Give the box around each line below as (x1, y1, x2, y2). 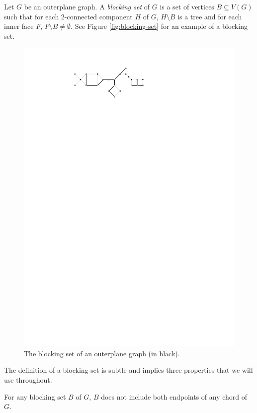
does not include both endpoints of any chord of (101, 391, 248, 402)
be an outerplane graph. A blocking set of (24, 1, 150, 11)
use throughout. (4, 375, 52, 385)
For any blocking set (4, 391, 66, 402)
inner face (4, 21, 34, 31)
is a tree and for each (177, 11, 242, 21)
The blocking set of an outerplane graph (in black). (24, 348, 180, 358)
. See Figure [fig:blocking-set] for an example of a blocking (71, 21, 248, 31)
